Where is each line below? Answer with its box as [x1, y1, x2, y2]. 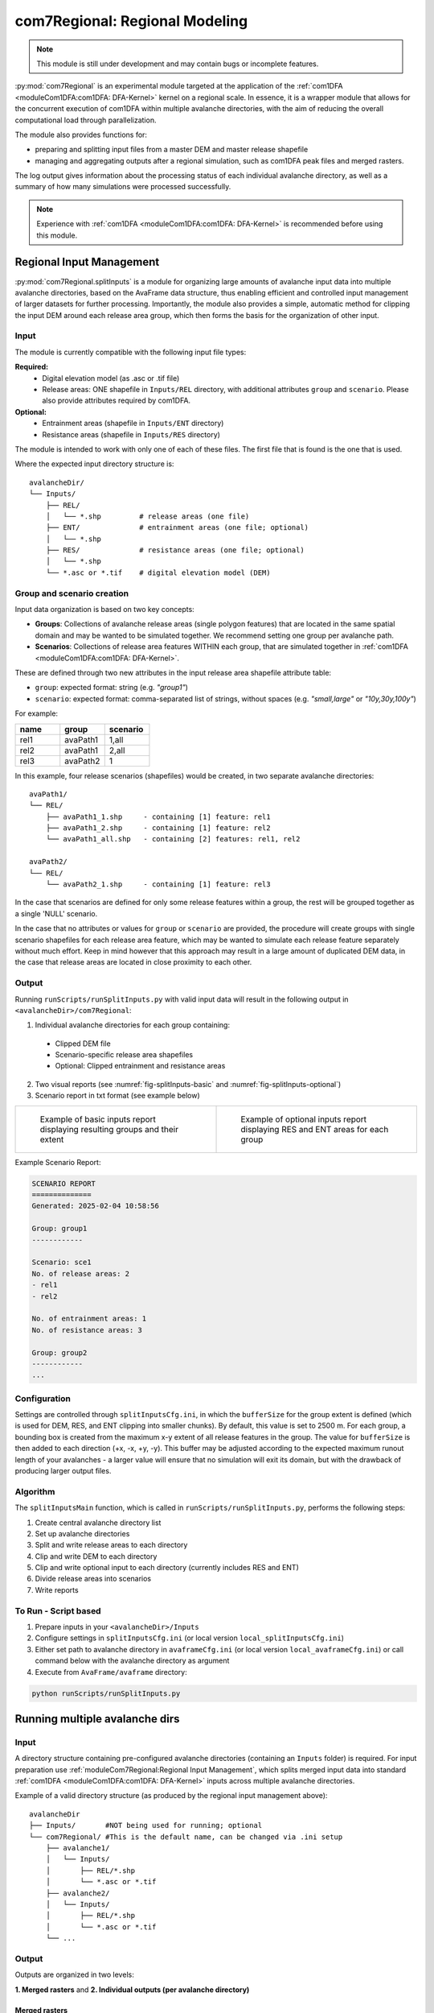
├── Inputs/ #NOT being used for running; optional [29, 1821, 263, 1830]
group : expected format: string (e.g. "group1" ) [35, 683, 189, 692]
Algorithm [14, 1486, 55, 1497]
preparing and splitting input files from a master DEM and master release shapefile [35, 145, 309, 155]
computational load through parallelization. [14, 115, 157, 125]
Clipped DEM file [55, 1039, 112, 1048]
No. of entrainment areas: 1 [31, 1314, 147, 1324]
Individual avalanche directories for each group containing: [35, 1020, 231, 1030]
